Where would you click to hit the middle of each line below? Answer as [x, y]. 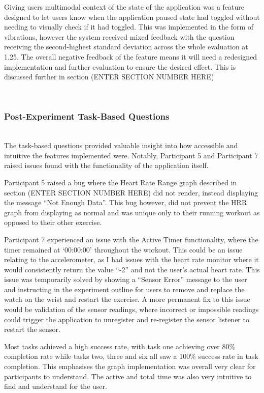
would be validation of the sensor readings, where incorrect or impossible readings [131, 309]
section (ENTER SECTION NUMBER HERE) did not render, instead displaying [131, 192]
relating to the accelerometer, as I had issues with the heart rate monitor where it [131, 259]
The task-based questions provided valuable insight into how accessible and [121, 145]
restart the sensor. [32, 329]
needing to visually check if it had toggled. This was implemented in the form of [129, 27]
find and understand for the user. [56, 386]
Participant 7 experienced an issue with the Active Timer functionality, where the [131, 239]
